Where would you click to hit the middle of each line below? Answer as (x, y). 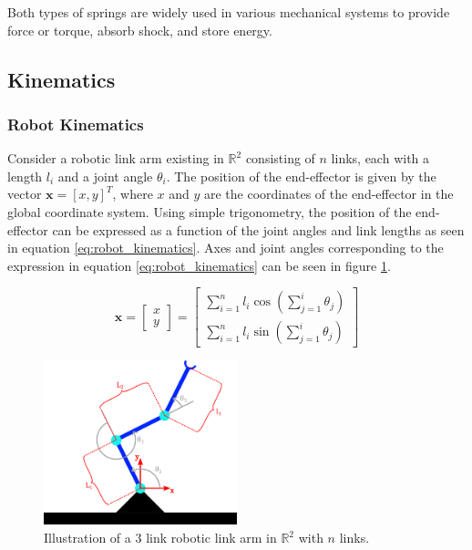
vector (25, 194)
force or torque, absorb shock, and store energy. (140, 30)
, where (133, 194)
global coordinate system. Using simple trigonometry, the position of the (210, 211)
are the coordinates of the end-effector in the (328, 194)
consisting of (280, 158)
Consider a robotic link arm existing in (116, 158)
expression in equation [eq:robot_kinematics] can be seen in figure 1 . (199, 265)
